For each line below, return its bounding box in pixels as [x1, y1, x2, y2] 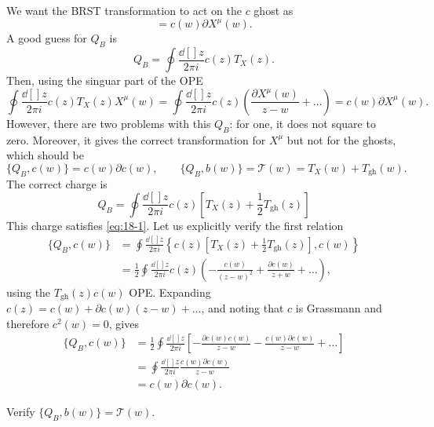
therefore [6, 315, 49, 331]
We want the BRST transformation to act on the [6, 2, 242, 18]
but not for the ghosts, [286, 131, 396, 148]
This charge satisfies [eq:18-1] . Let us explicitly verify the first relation [6, 217, 344, 233]
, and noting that [201, 300, 284, 316]
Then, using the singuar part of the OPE [6, 72, 203, 89]
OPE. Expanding [129, 283, 211, 300]
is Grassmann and [295, 300, 382, 316]
